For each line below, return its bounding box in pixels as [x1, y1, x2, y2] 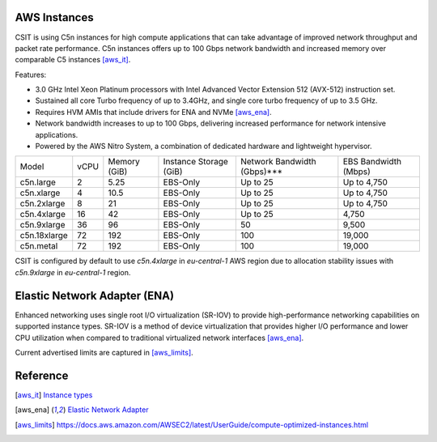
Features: [15, 70, 47, 79]
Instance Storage [163, 156, 228, 168]
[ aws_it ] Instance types [15, 389, 93, 400]
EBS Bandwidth [342, 156, 402, 168]
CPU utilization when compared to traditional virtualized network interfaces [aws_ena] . [15, 333, 304, 342]
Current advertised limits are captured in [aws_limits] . [15, 347, 193, 357]
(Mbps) [342, 166, 371, 177]
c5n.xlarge [19, 187, 61, 198]
